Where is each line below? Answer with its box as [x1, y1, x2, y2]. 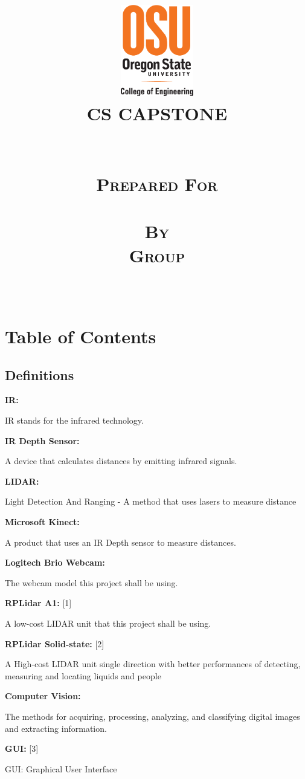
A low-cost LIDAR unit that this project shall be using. [5, 616, 211, 629]
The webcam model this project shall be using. [5, 576, 178, 589]
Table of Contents [5, 324, 156, 349]
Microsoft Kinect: [5, 516, 80, 528]
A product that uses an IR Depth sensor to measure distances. [5, 535, 236, 548]
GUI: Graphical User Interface [5, 762, 117, 775]
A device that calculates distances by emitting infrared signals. [5, 454, 237, 467]
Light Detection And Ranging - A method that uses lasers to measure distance [5, 495, 297, 508]
